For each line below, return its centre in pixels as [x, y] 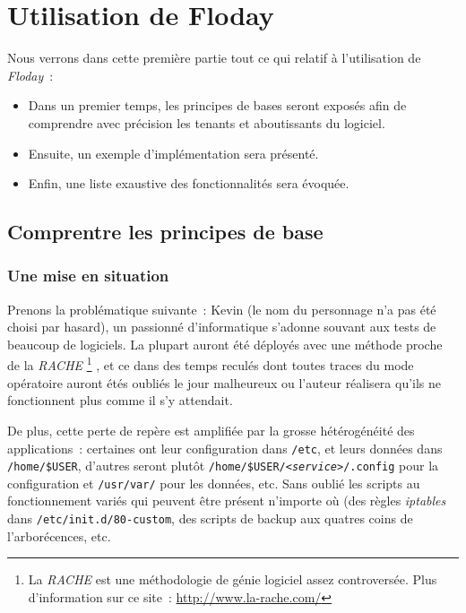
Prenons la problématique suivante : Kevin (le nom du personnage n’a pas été [222, 309]
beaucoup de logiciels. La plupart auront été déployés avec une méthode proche [225, 344]
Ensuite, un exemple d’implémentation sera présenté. [173, 153]
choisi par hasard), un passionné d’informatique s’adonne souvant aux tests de [222, 327]
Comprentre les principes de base [165, 232]
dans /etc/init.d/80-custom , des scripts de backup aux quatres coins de [210, 518]
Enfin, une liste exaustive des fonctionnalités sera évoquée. [189, 183]
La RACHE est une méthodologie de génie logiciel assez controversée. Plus [233, 579]
